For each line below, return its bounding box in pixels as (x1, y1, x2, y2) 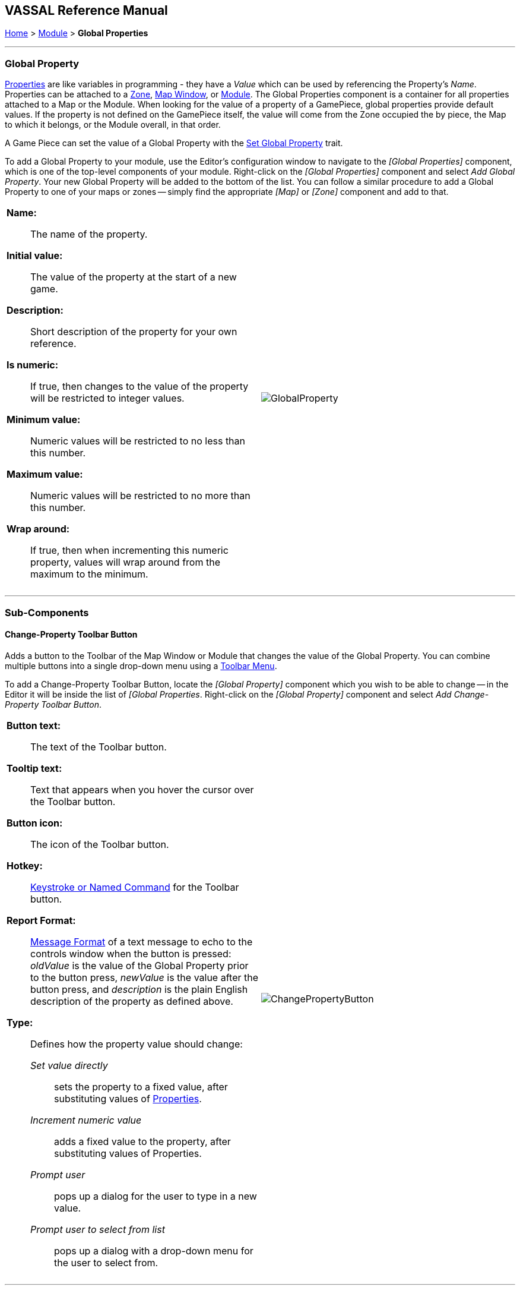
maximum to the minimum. (30, 568, 148, 581)
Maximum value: (7, 468, 83, 481)
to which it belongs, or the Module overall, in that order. (5, 119, 221, 130)
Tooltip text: (7, 762, 62, 774)
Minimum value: (7, 414, 81, 426)
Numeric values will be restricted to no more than (30, 490, 251, 502)
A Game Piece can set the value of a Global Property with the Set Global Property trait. (5, 138, 343, 149)
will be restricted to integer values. (30, 392, 185, 405)
